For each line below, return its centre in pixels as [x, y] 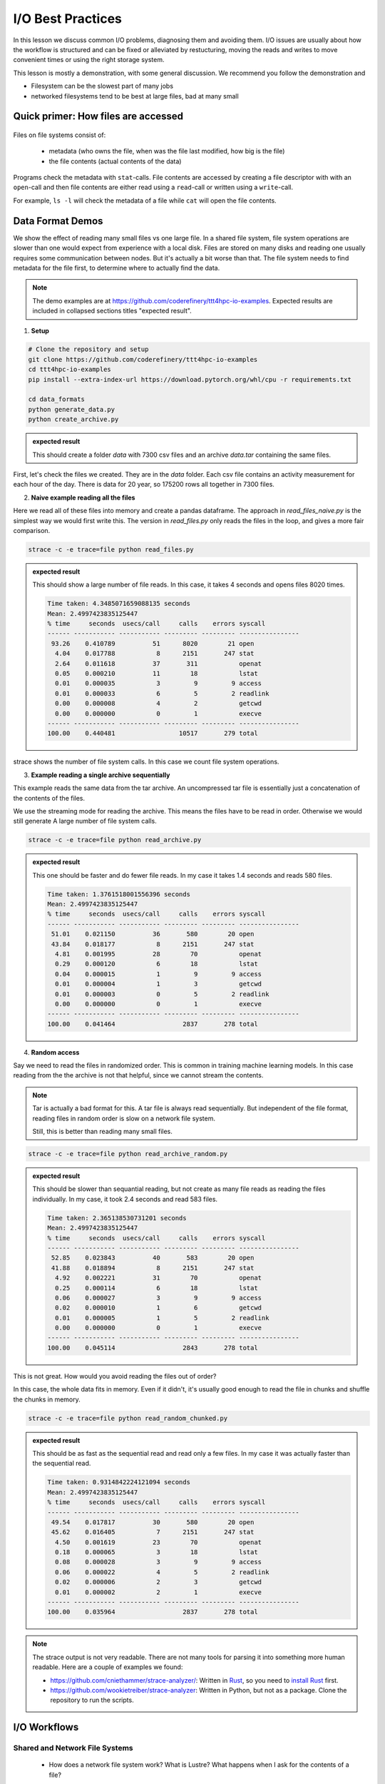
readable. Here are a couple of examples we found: [108, 1667]
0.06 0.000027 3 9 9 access [158, 1298]
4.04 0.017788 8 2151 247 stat [154, 654]
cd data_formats [57, 399]
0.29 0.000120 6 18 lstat [156, 964]
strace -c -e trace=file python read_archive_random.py [128, 1154]
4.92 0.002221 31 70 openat [158, 1278]
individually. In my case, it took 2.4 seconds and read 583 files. [125, 1199]
